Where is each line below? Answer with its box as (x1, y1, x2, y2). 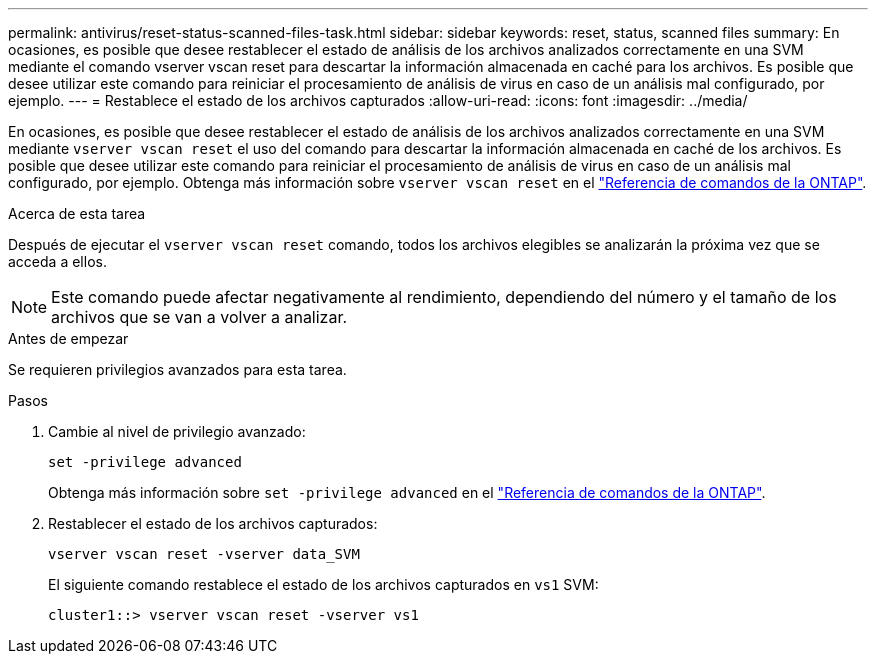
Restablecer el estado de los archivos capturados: (48, 515, 378, 532)
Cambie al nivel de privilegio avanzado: (48, 423, 306, 440)
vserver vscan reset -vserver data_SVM (48, 546, 360, 562)
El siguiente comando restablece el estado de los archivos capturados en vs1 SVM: (48, 576, 599, 593)
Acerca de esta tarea (8, 205, 146, 222)
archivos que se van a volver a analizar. (51, 307, 348, 327)
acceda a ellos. (8, 253, 107, 270)
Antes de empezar (8, 330, 129, 347)
